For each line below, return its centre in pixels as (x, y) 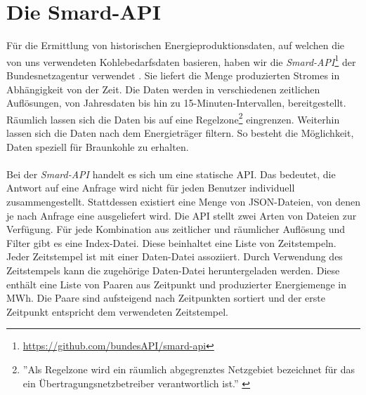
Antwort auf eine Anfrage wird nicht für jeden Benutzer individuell (151, 188)
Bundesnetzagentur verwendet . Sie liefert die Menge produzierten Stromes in (173, 75)
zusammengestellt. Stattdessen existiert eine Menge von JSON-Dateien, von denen (183, 201)
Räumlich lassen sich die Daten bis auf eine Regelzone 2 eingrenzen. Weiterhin (173, 118)
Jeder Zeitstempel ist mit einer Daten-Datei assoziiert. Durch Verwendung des (175, 256)
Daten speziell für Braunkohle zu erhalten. (98, 146)
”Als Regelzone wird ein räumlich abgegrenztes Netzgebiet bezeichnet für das (189, 369)
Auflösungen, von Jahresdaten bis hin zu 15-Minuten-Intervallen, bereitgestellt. (176, 103)
